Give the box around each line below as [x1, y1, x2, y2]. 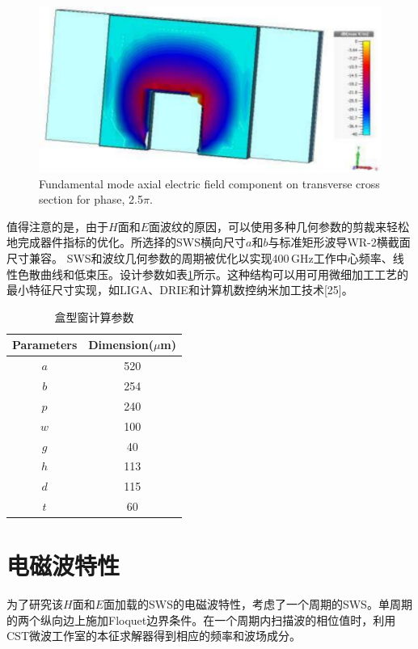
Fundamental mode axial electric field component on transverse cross [39, 175, 380, 192]
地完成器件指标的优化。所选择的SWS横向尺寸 [6, 234, 246, 251]
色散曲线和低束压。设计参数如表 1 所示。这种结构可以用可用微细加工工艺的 [17, 265, 408, 282]
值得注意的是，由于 [6, 217, 108, 234]
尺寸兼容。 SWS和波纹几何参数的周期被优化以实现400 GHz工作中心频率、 [6, 249, 393, 266]
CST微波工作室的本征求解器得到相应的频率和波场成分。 [6, 627, 301, 644]
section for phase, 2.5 [39, 191, 143, 208]
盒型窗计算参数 [54, 308, 134, 325]
